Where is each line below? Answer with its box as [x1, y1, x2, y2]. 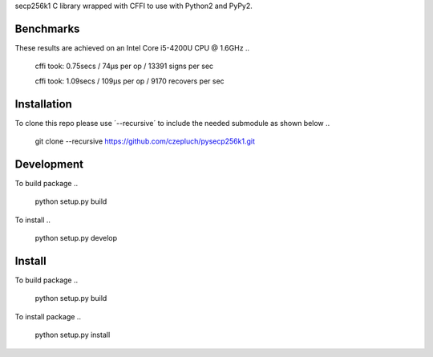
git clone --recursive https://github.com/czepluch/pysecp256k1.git [34, 136, 256, 146]
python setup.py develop [34, 233, 118, 243]
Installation [14, 97, 72, 111]
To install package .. [14, 311, 82, 321]
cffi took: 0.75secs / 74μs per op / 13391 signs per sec [34, 61, 214, 71]
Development [14, 157, 84, 171]
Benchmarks [14, 22, 80, 35]
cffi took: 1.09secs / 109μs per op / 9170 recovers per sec [34, 76, 225, 86]
